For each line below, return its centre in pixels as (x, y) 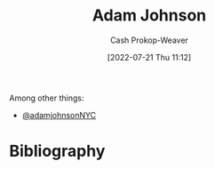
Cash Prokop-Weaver (149, 40)
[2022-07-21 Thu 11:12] (149, 57)
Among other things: (47, 98)
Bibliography (57, 151)
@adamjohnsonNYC (59, 115)
